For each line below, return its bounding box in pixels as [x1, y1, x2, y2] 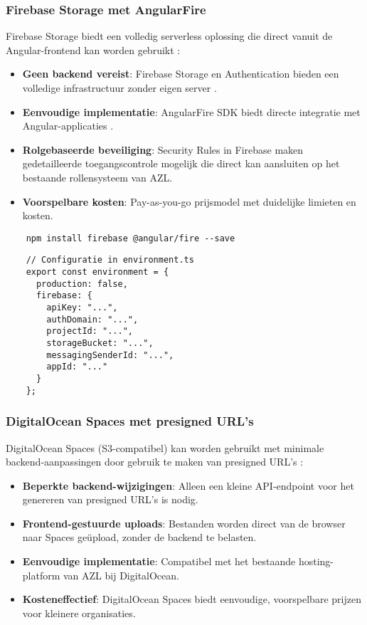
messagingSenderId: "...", [46, 350, 174, 360]
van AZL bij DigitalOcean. [63, 567, 179, 582]
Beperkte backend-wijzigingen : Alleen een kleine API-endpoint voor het [22, 478, 354, 493]
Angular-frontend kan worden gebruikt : [6, 42, 181, 57]
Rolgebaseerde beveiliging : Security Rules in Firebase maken [22, 142, 304, 157]
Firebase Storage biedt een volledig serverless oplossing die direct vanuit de [6, 28, 333, 43]
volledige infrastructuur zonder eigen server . [22, 80, 217, 95]
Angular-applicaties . [22, 118, 114, 133]
